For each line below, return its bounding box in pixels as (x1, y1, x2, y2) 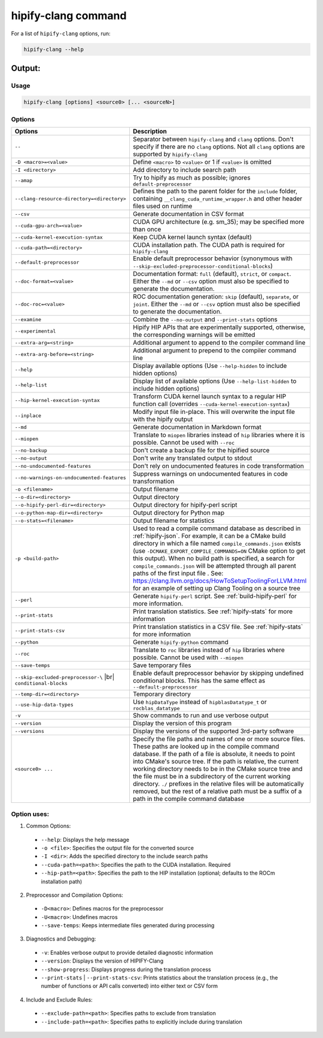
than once (132, 225, 161, 233)
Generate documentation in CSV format (132, 210, 245, 218)
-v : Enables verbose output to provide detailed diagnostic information (41, 949, 214, 956)
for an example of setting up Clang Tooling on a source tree (132, 584, 300, 592)
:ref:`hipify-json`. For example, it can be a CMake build (132, 532, 287, 540)
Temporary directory (132, 690, 191, 698)
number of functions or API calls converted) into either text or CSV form (41, 982, 218, 990)
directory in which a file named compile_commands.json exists (132, 539, 301, 547)
